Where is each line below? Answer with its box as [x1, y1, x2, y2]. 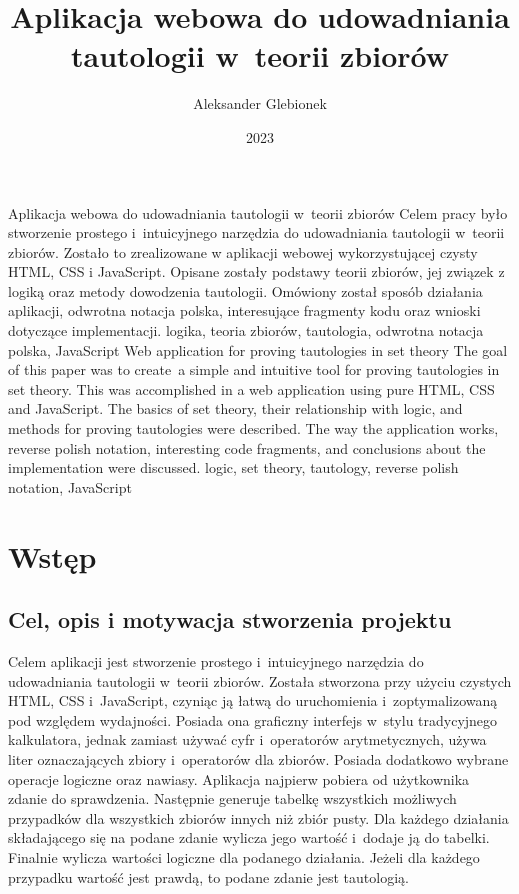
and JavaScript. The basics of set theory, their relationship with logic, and [8, 398, 463, 419]
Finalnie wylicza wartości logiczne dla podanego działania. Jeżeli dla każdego [8, 846, 480, 867]
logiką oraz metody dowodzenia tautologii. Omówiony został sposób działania [8, 280, 483, 301]
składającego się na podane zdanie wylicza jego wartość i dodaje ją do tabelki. [8, 827, 490, 848]
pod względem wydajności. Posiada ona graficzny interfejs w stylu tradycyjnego [8, 709, 498, 730]
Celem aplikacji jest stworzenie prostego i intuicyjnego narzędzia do [8, 650, 424, 671]
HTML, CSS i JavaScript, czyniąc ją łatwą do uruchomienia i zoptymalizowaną [8, 690, 498, 711]
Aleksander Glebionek [193, 93, 327, 114]
